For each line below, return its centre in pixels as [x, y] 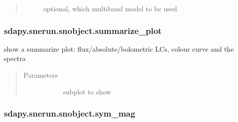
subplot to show [87, 91]
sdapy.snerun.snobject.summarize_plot [83, 30]
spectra [15, 58]
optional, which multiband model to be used [110, 8]
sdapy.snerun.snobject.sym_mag [70, 113]
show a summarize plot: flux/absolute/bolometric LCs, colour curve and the [119, 48]
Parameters [40, 75]
